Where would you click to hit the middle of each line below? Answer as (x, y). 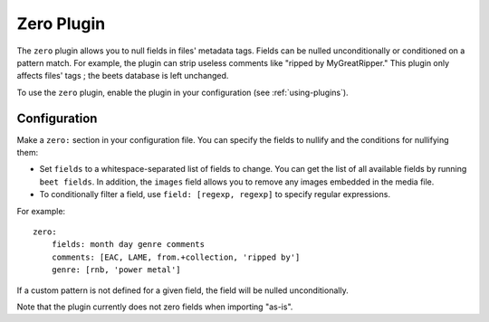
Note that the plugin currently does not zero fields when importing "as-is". (155, 307)
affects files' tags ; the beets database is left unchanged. (123, 76)
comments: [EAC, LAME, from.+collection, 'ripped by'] (176, 257)
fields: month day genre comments (128, 245)
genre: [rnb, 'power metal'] (116, 270)
